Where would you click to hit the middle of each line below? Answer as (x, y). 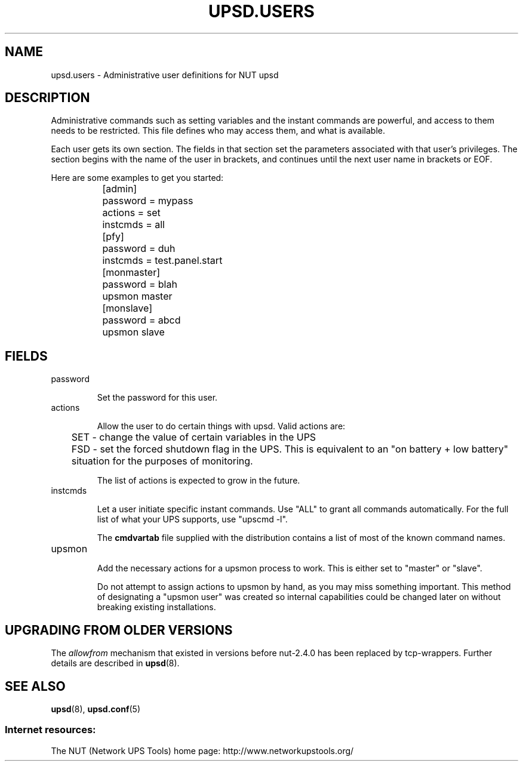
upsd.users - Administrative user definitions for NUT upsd (165, 75)
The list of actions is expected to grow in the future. (199, 481)
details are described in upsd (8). (115, 663)
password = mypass (148, 201)
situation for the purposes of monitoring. (162, 461)
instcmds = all (133, 225)
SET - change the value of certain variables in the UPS (194, 437)
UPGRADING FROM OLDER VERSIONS (119, 630)
